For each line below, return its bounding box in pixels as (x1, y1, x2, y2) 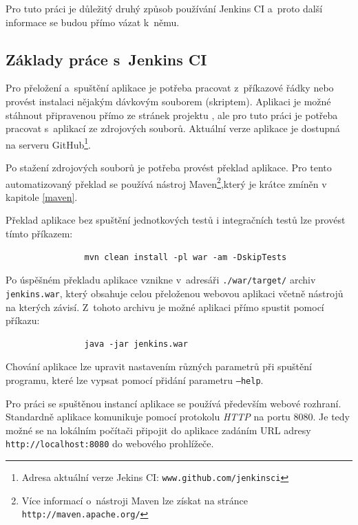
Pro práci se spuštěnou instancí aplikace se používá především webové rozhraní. (6, 396, 341, 410)
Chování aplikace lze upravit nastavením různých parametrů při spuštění (6, 359, 312, 374)
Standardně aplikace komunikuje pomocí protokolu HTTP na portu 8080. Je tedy (6, 409, 350, 424)
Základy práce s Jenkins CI (6, 48, 207, 69)
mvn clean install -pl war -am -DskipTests (84, 252, 287, 262)
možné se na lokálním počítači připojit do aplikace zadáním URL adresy (6, 422, 311, 437)
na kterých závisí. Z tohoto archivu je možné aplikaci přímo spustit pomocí (6, 299, 324, 314)
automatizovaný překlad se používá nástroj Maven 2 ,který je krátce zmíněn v (6, 174, 327, 191)
